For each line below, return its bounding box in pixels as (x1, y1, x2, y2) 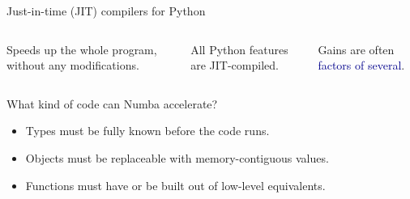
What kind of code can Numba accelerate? (6, 95, 218, 112)
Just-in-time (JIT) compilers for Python (6, 2, 206, 19)
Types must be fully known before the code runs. (25, 122, 270, 139)
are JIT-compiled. (190, 57, 279, 74)
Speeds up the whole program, (6, 40, 157, 57)
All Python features (190, 40, 288, 57)
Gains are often (318, 40, 395, 57)
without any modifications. (6, 57, 139, 74)
